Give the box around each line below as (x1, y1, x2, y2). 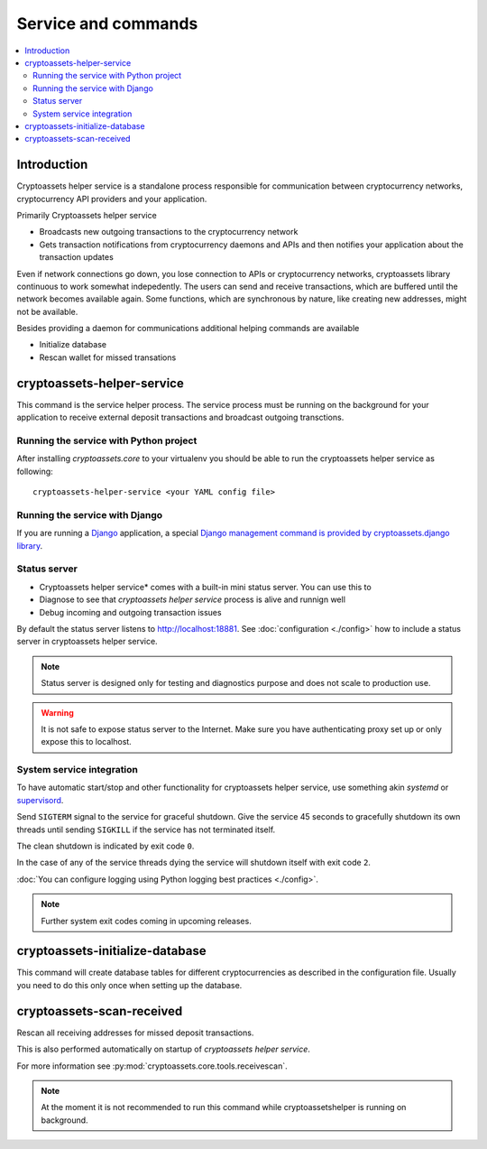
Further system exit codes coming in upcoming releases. (41, 915, 252, 926)
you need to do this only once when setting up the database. (16, 979, 243, 990)
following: (16, 466, 53, 477)
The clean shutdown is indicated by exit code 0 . (16, 840, 195, 851)
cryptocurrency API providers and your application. (16, 193, 207, 204)
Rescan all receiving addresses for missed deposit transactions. (16, 1027, 254, 1038)
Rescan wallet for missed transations (39, 352, 177, 363)
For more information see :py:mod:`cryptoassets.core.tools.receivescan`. (16, 1061, 288, 1071)
